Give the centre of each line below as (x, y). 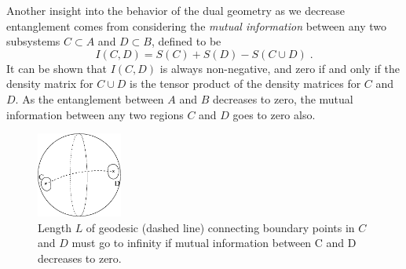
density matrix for (50, 84)
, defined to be (186, 41)
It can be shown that (57, 68)
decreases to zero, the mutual (283, 98)
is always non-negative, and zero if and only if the (280, 68)
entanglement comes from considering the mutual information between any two (196, 25)
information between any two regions (95, 114)
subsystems (33, 41)
